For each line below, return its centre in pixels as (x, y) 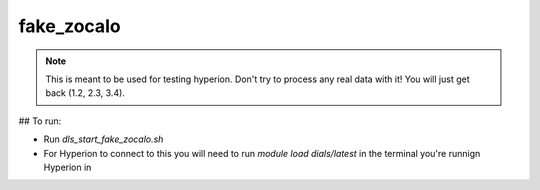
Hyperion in (67, 167)
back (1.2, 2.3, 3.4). (85, 93)
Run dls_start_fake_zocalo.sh (103, 139)
